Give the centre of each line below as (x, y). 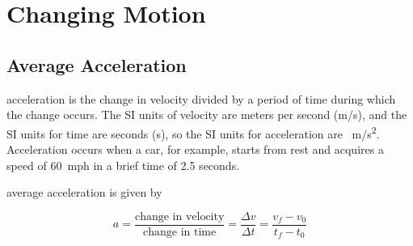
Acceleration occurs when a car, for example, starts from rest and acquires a (195, 149)
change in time (180, 232)
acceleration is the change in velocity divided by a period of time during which (201, 98)
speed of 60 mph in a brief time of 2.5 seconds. (123, 165)
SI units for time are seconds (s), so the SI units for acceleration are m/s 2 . (193, 132)
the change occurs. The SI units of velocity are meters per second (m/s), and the (207, 115)
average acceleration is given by (84, 192)
